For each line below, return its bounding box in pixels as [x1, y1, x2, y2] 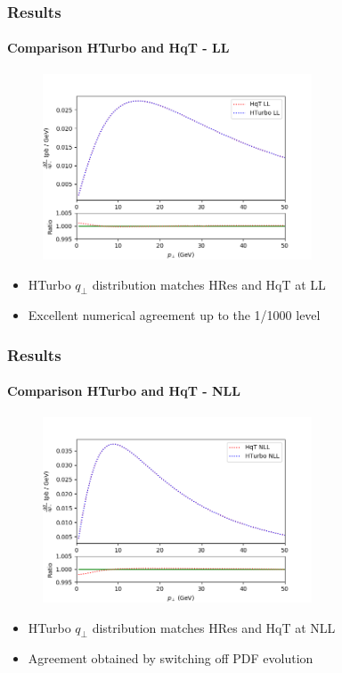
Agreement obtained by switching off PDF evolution [28, 649, 313, 668]
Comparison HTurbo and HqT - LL [7, 38, 230, 57]
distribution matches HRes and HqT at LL [92, 275, 326, 293]
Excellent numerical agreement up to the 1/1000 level [28, 306, 321, 324]
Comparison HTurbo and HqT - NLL [7, 382, 240, 400]
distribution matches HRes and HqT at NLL [92, 618, 336, 636]
